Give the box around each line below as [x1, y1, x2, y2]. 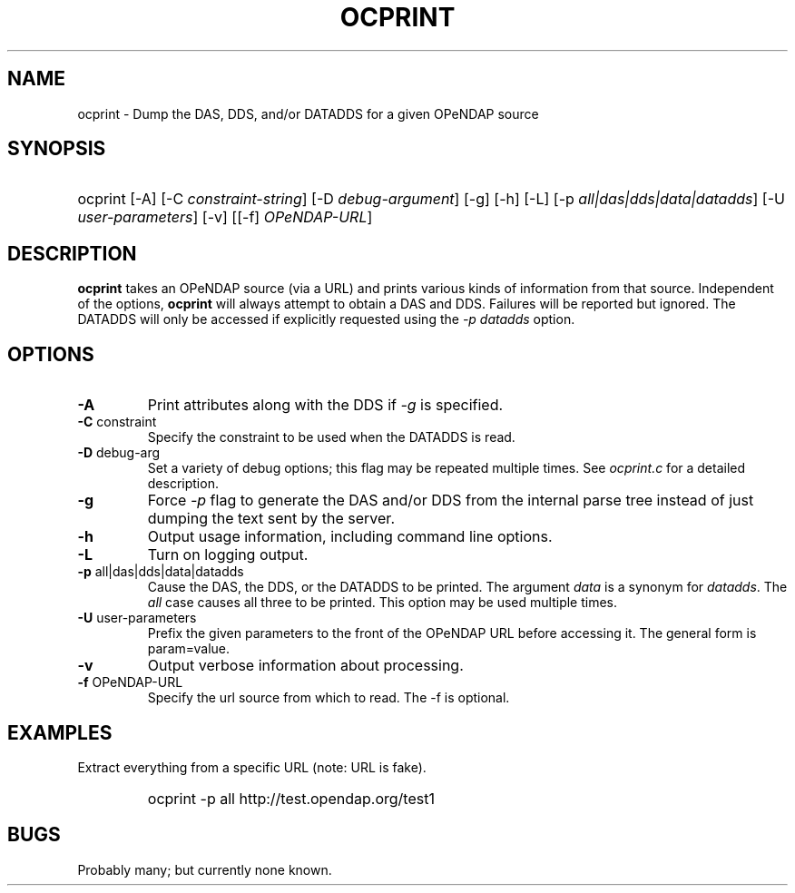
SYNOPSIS [7, 137, 106, 161]
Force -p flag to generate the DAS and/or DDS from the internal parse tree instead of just [147, 491, 754, 510]
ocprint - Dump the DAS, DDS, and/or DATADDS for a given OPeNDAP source [77, 105, 539, 122]
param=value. [147, 641, 230, 657]
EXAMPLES [7, 721, 113, 744]
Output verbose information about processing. [147, 656, 464, 675]
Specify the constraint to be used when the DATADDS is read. [147, 429, 515, 446]
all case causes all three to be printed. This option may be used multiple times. [147, 594, 618, 611]
